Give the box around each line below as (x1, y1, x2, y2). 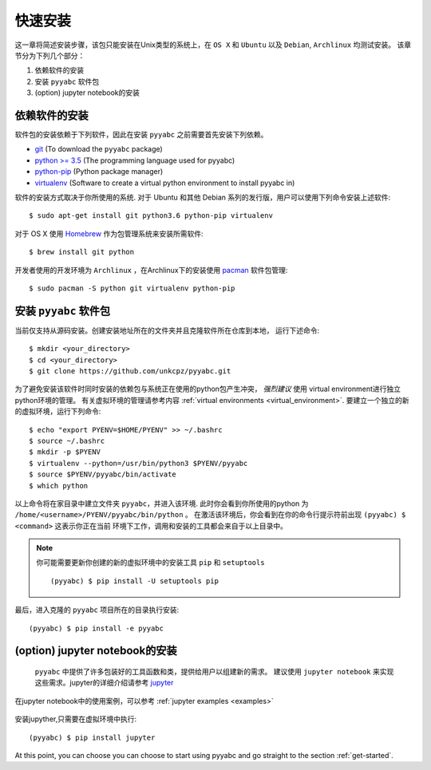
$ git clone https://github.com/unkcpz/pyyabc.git (29, 367, 231, 375)
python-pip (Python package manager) (34, 167, 164, 176)
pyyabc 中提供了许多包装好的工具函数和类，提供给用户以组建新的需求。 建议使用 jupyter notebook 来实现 (34, 667, 394, 677)
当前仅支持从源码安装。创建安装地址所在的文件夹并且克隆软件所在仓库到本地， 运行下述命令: (14, 326, 319, 335)
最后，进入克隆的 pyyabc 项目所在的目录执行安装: (14, 605, 180, 614)
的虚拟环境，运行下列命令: (14, 407, 101, 417)
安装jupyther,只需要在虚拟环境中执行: (14, 714, 137, 724)
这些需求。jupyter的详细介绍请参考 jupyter (34, 678, 174, 688)
